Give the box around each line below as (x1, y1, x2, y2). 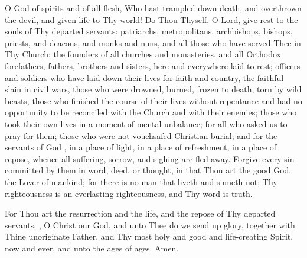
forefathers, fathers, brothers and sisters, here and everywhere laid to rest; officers (5, 59, 301, 72)
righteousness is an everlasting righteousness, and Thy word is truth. (5, 187, 253, 199)
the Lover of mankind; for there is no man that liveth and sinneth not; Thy (5, 175, 277, 188)
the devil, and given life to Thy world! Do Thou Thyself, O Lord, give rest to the (5, 13, 298, 25)
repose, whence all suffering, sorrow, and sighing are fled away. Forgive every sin (5, 152, 295, 165)
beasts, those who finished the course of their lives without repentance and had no (5, 94, 302, 107)
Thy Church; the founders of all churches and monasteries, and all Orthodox (5, 48, 281, 60)
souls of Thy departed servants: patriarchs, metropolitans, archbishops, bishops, (5, 25, 293, 37)
